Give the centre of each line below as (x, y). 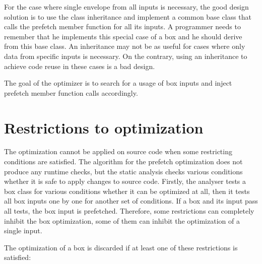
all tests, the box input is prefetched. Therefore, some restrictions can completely (129, 211)
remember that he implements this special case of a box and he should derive (123, 36)
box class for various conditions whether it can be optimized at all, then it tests (127, 191)
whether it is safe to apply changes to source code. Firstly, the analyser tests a (125, 181)
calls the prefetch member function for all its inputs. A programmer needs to (122, 26)
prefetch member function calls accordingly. (71, 92)
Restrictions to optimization (104, 127)
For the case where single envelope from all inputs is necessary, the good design (126, 7)
